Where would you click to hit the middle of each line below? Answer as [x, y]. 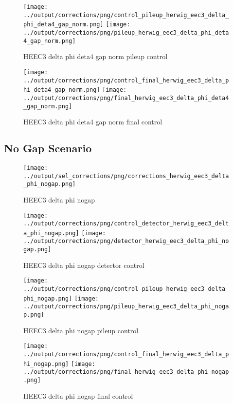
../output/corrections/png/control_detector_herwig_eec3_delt [126, 224]
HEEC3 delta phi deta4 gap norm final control [93, 122]
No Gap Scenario [48, 148]
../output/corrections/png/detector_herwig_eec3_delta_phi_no [126, 241]
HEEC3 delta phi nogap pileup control [81, 330]
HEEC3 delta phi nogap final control [78, 395]
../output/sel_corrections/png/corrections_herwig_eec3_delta [126, 176]
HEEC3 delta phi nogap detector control [84, 265]
